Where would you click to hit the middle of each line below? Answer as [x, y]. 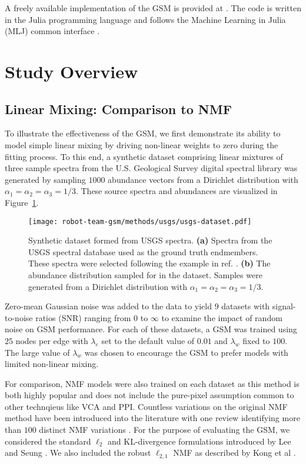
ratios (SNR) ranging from [83, 317]
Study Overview [71, 71]
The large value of [37, 352]
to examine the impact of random [222, 317]
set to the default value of [148, 340]
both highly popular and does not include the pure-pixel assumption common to [149, 395]
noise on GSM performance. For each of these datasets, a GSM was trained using [151, 329]
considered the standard [48, 441]
